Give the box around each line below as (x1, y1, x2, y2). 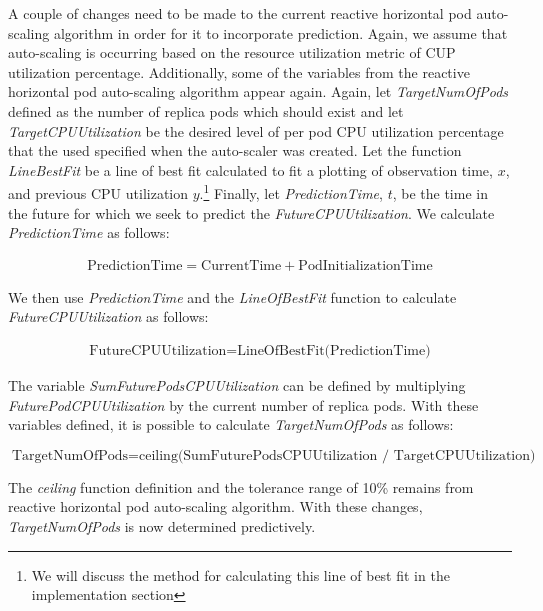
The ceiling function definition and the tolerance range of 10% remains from (8, 476, 474, 497)
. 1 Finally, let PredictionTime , (199, 180, 383, 203)
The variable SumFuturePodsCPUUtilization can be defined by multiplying (8, 375, 466, 396)
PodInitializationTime (298, 258, 433, 273)
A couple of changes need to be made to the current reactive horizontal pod (8, 3, 472, 23)
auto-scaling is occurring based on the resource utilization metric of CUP (8, 42, 456, 63)
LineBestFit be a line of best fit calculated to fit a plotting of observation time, (8, 159, 493, 180)
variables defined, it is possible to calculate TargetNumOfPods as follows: (8, 414, 454, 435)
